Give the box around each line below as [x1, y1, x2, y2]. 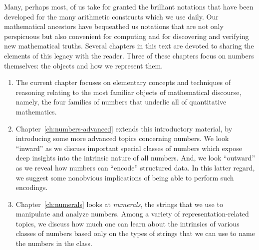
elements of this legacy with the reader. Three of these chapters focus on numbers [4, 50, 254, 60]
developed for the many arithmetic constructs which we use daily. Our [4, 11, 219, 21]
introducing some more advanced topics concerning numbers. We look [15, 133, 229, 143]
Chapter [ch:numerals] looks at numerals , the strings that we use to [15, 198, 223, 209]
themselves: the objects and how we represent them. [4, 60, 163, 70]
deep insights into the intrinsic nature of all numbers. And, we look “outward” [15, 152, 256, 163]
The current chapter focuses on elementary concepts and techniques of [15, 77, 231, 87]
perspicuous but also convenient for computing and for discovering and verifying [4, 30, 249, 41]
